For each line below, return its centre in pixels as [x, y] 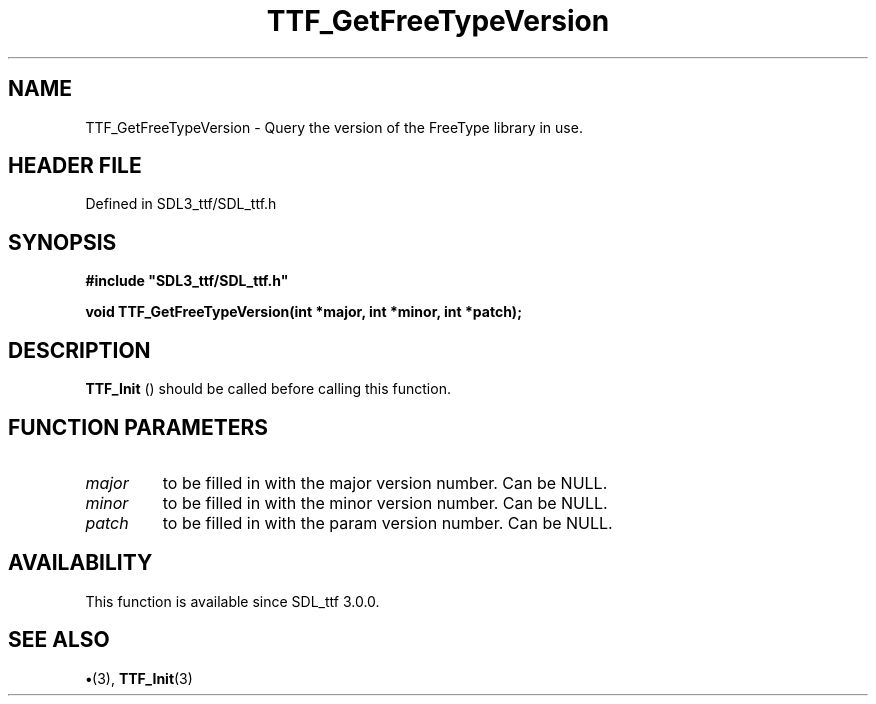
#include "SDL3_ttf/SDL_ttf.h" [187, 281]
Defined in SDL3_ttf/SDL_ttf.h [181, 204]
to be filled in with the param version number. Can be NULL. [387, 522]
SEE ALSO [59, 640]
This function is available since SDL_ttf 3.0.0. [232, 601]
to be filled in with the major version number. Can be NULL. [385, 482]
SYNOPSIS [62, 242]
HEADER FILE [75, 166]
